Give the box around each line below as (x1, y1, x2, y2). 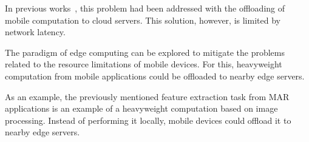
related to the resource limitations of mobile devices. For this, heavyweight (5, 58, 282, 70)
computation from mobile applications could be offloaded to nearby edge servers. (5, 69, 305, 82)
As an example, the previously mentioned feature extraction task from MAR (5, 90, 290, 103)
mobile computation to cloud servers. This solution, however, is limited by (5, 13, 280, 26)
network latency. (5, 25, 66, 38)
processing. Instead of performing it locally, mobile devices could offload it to (5, 113, 291, 126)
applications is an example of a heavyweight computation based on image (5, 102, 278, 115)
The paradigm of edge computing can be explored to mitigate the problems (5, 46, 285, 58)
